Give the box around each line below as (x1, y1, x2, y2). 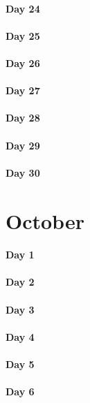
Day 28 (6, 110, 40, 125)
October (6, 206, 84, 235)
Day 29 (6, 138, 40, 152)
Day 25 (6, 28, 40, 43)
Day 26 (6, 55, 40, 70)
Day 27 (6, 83, 40, 98)
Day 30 (6, 165, 40, 179)
